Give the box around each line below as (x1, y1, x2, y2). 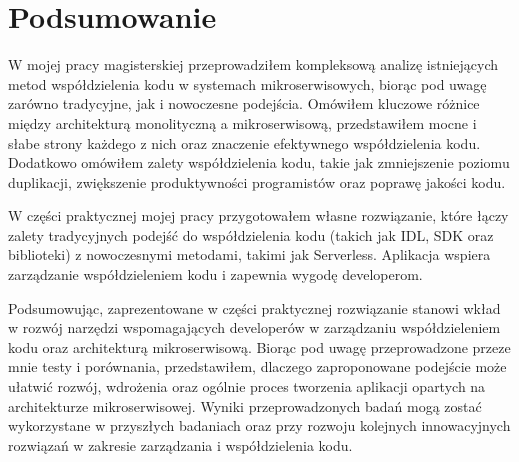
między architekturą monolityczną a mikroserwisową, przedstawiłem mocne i (8, 112, 477, 133)
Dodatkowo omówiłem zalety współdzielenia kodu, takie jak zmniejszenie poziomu (8, 152, 510, 173)
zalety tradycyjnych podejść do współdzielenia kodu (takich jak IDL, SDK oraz (8, 224, 494, 245)
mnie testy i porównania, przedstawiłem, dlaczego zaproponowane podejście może (8, 356, 507, 377)
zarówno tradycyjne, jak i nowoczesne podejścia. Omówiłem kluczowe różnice (8, 93, 480, 114)
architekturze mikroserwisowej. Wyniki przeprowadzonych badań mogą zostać (8, 395, 482, 416)
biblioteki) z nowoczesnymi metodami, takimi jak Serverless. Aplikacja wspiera (8, 244, 491, 265)
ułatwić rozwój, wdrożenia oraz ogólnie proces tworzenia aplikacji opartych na (8, 376, 486, 397)
